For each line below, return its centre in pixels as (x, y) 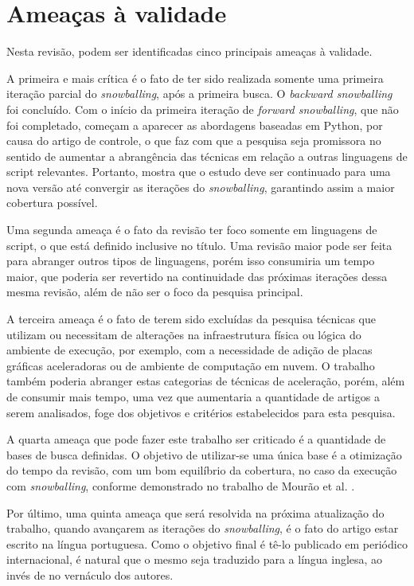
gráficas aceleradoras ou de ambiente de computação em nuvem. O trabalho (191, 365)
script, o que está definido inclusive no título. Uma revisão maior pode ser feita (199, 245)
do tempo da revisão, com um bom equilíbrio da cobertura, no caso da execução (202, 470)
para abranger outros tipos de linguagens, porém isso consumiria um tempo (191, 261)
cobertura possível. (52, 203)
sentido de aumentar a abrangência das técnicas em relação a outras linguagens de (207, 156)
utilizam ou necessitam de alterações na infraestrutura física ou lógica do (184, 334)
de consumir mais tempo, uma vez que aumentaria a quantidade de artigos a (193, 397)
